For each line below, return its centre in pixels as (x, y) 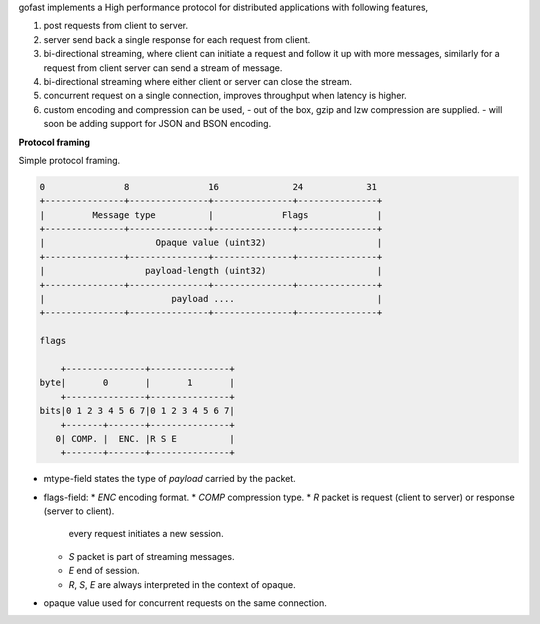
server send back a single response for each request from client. (177, 39)
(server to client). (79, 511)
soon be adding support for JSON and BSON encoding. (157, 124)
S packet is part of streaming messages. (151, 556)
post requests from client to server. (116, 26)
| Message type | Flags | (211, 214)
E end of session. (104, 571)
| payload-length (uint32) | (211, 271)
